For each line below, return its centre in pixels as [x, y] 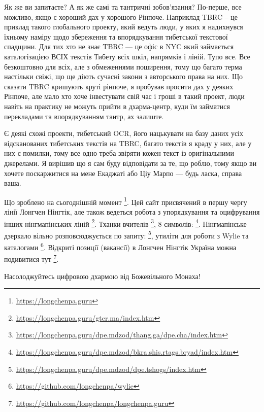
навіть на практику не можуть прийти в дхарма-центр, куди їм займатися [117, 106]
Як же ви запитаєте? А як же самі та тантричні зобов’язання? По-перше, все [123, 7]
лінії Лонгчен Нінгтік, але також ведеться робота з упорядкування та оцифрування [132, 211]
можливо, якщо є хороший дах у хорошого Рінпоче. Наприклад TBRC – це [121, 16]
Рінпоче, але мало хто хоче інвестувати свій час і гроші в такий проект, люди [124, 96]
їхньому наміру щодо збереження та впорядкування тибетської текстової [116, 36]
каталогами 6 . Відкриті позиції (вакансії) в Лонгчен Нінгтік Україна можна [120, 246]
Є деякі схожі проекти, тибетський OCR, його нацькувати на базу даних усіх [124, 133]
